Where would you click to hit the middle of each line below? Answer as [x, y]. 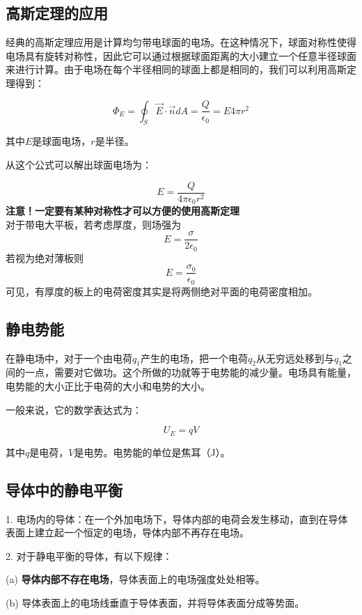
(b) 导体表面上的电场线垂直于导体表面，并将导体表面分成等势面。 [155, 602]
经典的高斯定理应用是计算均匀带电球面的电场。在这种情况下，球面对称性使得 [181, 42]
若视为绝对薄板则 [45, 257]
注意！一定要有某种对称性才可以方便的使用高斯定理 [123, 211]
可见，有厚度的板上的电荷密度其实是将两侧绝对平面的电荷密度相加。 [162, 291]
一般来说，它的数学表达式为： [74, 409]
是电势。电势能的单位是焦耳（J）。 [152, 452]
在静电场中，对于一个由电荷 [69, 358]
